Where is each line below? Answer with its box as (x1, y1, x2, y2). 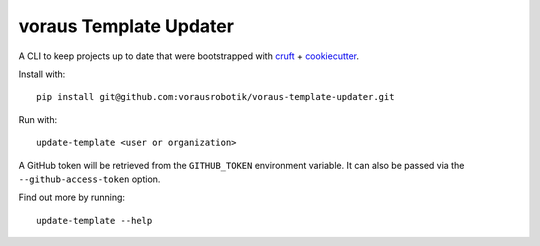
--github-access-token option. (18, 173, 161, 185)
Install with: (18, 68, 66, 80)
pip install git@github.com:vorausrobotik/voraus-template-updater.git (36, 91, 395, 103)
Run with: (18, 113, 58, 125)
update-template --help (36, 215, 153, 226)
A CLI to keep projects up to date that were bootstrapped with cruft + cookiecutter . (18, 50, 360, 62)
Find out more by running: (18, 191, 125, 204)
